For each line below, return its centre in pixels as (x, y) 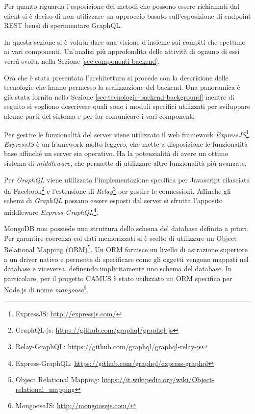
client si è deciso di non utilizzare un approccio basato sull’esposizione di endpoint (127, 15)
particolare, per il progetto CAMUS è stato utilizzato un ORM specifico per (118, 278)
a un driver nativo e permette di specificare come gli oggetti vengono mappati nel (126, 259)
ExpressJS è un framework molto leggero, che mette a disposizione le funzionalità (126, 143)
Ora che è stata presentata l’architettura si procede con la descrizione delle (116, 77)
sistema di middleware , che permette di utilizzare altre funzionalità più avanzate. (125, 163)
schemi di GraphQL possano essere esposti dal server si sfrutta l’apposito (113, 200)
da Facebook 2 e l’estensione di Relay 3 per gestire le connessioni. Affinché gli (117, 190)
